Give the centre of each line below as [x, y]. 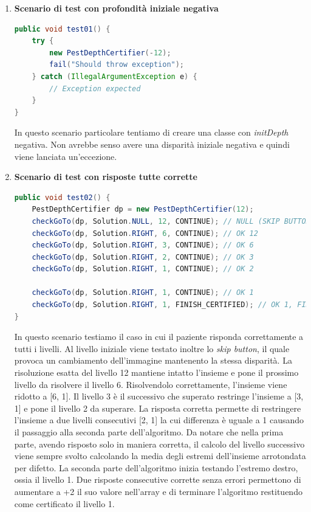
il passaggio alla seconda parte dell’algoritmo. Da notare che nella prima [149, 432]
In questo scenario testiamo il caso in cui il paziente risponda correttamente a [159, 337]
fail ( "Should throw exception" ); [117, 65]
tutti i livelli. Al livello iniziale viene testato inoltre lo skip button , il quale [152, 348]
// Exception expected [95, 88]
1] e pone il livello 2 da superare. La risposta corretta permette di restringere [158, 408]
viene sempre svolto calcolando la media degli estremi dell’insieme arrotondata [160, 456]
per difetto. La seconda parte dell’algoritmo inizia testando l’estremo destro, [156, 467]
